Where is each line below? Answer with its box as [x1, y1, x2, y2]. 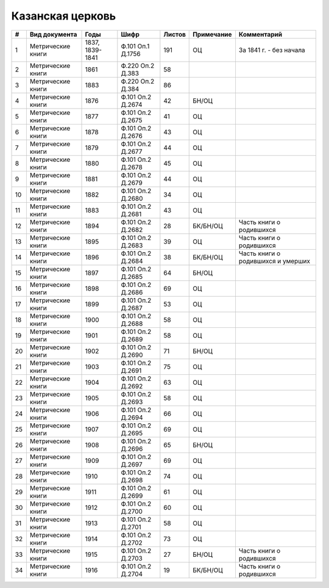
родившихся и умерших [238, 256, 311, 265]
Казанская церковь [11, 9, 116, 23]
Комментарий [238, 30, 283, 38]
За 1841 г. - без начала [238, 46, 306, 54]
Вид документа [29, 30, 77, 38]
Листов [163, 30, 186, 38]
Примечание [193, 30, 232, 38]
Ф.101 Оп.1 [121, 42, 150, 50]
